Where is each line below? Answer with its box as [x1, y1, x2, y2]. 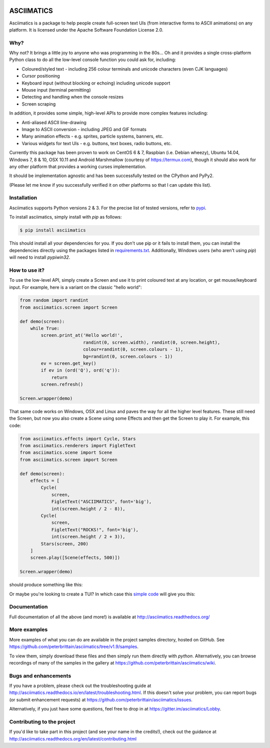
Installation [9, 194, 37, 201]
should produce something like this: [9, 582, 83, 588]
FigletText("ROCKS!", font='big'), [51, 527, 138, 532]
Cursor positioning [21, 73, 60, 79]
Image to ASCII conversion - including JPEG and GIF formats [21, 126, 147, 132]
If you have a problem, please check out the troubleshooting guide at [9, 683, 151, 689]
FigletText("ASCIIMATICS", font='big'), [51, 499, 152, 505]
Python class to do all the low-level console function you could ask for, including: [9, 57, 176, 63]
